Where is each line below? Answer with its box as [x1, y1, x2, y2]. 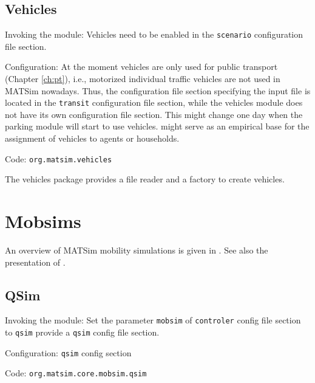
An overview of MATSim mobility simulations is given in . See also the [5, 244, 268, 257]
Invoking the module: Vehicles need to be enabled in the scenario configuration [5, 28, 303, 41]
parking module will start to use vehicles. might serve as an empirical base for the [5, 120, 310, 133]
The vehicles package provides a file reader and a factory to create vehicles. [5, 173, 285, 185]
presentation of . [5, 255, 66, 268]
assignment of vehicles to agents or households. [5, 132, 180, 145]
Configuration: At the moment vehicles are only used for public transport [5, 60, 278, 73]
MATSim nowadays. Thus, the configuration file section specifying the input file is [5, 84, 311, 97]
